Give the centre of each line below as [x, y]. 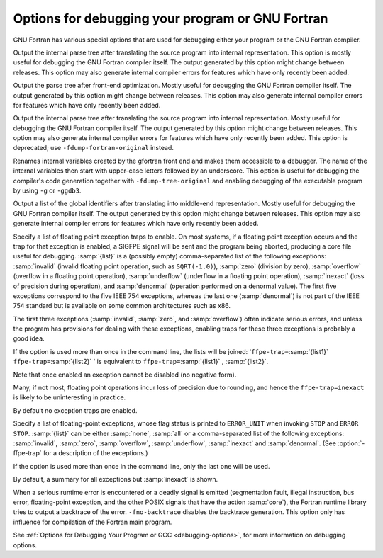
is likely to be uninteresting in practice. [70, 397]
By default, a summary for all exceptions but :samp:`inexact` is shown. [116, 479]
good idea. [29, 338]
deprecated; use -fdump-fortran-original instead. [93, 148]
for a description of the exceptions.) [95, 453]
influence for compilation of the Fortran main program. [93, 522]
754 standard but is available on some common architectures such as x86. [122, 306]
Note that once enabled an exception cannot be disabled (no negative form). [125, 375]
